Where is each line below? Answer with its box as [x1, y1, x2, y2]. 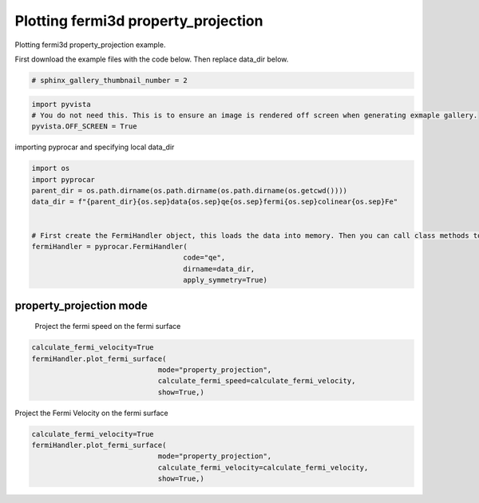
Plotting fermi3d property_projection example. [14, 40, 166, 50]
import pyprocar [31, 175, 96, 184]
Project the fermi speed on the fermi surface [34, 322, 181, 331]
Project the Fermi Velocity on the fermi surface [14, 408, 169, 418]
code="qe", [183, 253, 226, 263]
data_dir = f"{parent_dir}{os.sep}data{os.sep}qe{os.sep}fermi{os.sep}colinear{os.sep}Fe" [31, 197, 398, 207]
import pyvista [31, 100, 91, 109]
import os [31, 164, 70, 173]
